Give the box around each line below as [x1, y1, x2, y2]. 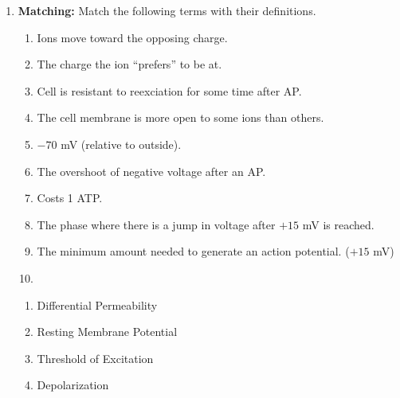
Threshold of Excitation [37, 349, 154, 366]
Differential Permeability [37, 296, 158, 313]
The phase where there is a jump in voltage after [37, 216, 276, 232]
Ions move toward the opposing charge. [37, 29, 228, 45]
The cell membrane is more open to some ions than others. [37, 109, 324, 126]
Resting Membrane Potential [37, 323, 178, 340]
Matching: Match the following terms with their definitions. [18, 2, 316, 18]
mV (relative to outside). [61, 135, 182, 152]
